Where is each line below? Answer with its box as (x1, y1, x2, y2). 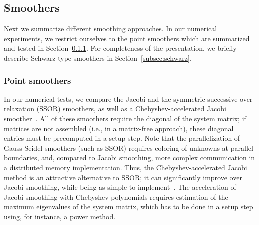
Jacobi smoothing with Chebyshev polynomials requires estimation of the (4, 191, 228, 202)
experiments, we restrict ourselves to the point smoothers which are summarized (4, 33, 250, 43)
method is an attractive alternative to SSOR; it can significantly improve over (4, 172, 242, 182)
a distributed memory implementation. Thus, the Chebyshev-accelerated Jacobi (4, 162, 247, 172)
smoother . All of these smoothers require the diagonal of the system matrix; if (4, 113, 246, 123)
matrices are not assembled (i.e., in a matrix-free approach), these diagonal (4, 123, 234, 133)
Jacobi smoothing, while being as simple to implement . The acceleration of (4, 182, 236, 192)
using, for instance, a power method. (4, 211, 116, 221)
